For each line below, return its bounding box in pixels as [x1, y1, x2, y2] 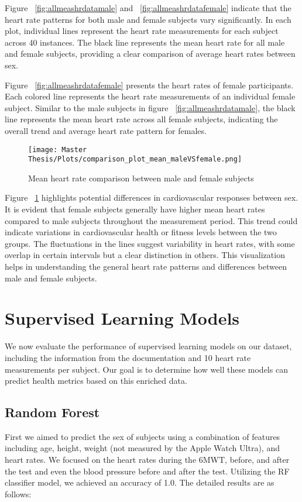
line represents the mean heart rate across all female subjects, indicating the [5, 113, 278, 125]
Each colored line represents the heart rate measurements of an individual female [5, 90, 296, 102]
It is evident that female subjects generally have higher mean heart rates [5, 203, 265, 215]
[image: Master [28, 145, 87, 154]
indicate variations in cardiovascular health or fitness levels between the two [5, 226, 277, 238]
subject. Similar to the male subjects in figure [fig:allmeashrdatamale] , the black [5, 101, 296, 114]
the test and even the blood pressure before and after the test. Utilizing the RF [5, 465, 290, 477]
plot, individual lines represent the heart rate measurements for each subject [5, 25, 279, 37]
